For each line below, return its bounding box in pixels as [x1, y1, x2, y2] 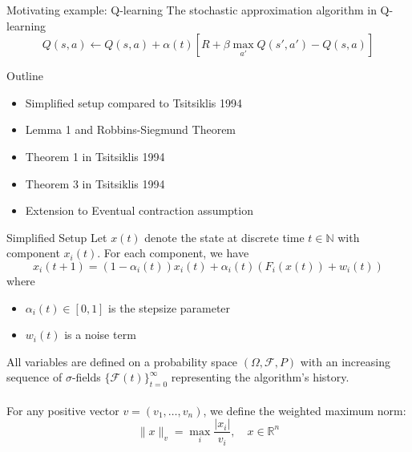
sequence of [6, 369, 63, 385]
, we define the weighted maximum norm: [203, 402, 406, 418]
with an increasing [300, 353, 390, 369]
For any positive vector [6, 402, 119, 418]
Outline [6, 67, 43, 84]
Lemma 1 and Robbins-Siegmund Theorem [25, 121, 236, 138]
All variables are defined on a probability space [6, 353, 238, 369]
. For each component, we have [97, 244, 249, 261]
